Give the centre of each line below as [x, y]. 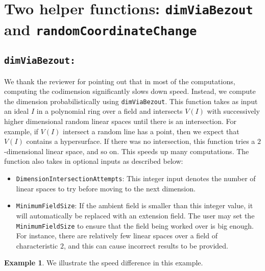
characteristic [37, 245]
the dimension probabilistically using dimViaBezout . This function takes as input [131, 101]
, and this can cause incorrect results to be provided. [146, 245]
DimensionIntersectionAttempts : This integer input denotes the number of [136, 178]
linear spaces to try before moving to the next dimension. [106, 188]
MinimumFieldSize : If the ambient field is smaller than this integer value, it [135, 205]
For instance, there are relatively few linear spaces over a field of [117, 236]
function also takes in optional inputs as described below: [94, 161]
